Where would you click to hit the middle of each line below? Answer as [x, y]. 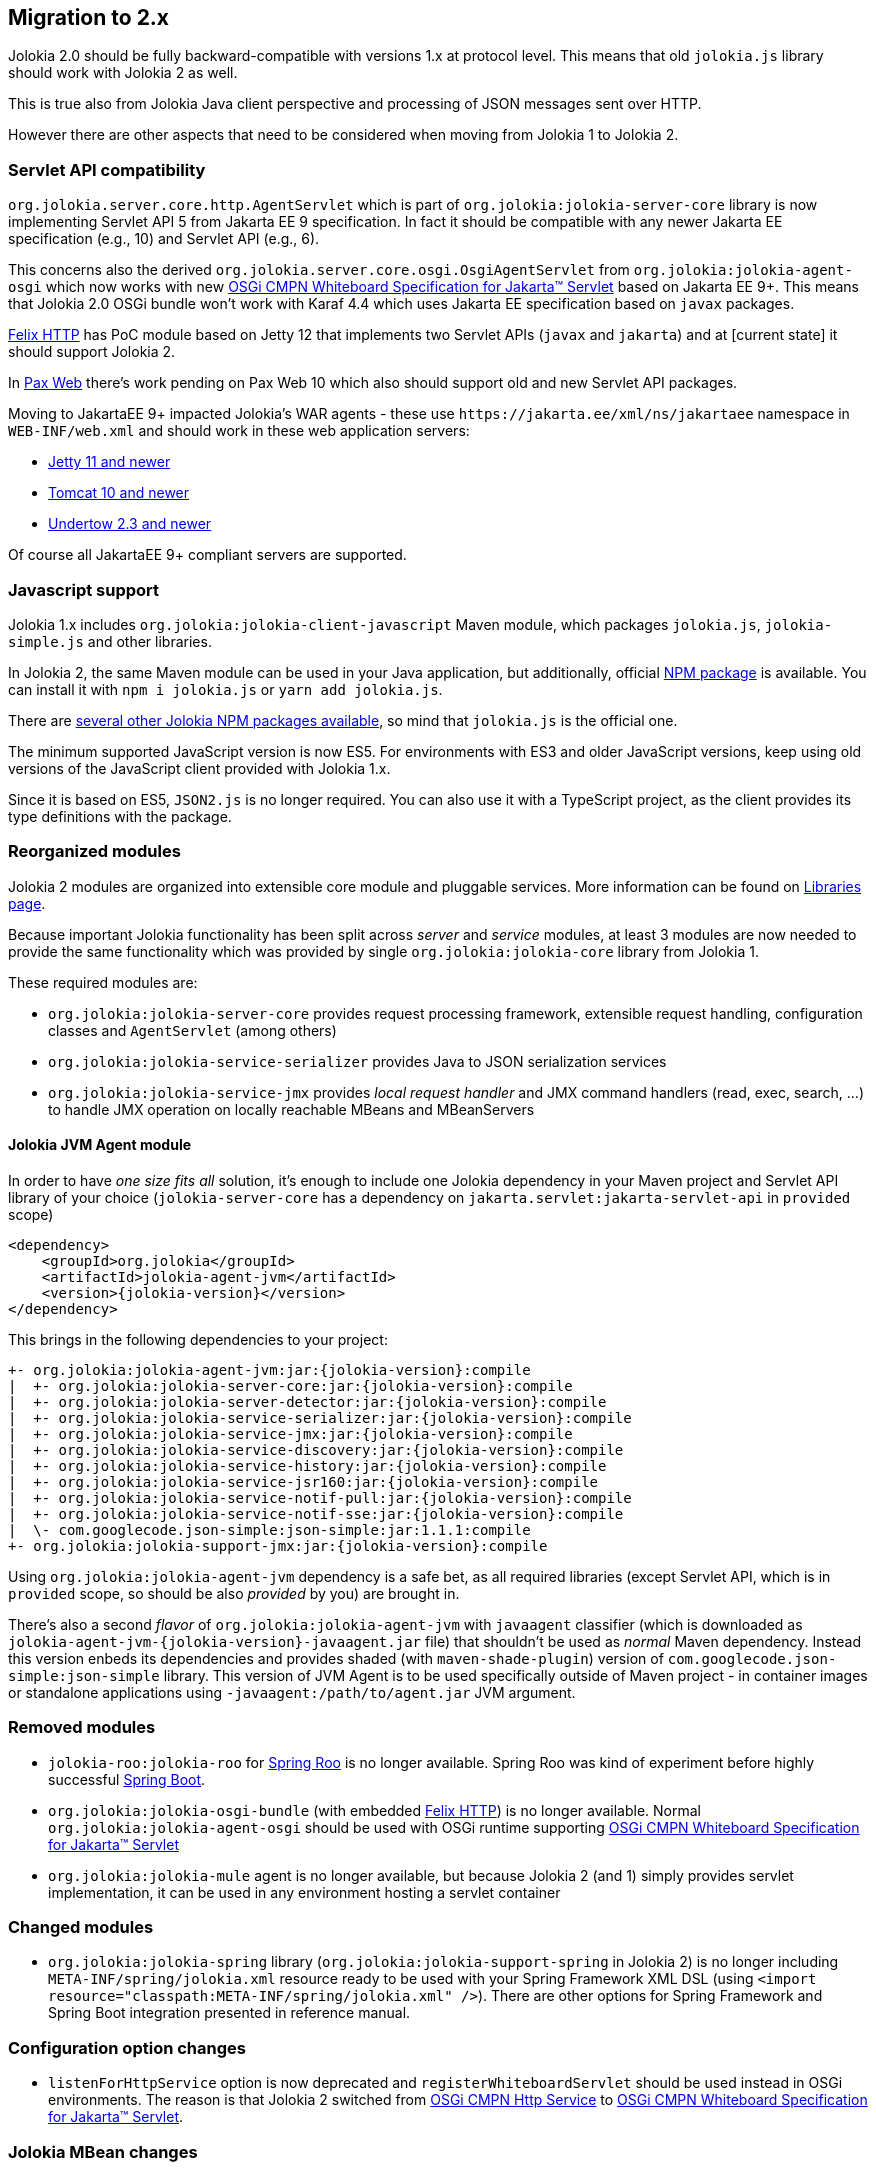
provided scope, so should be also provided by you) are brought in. [234, 1593]
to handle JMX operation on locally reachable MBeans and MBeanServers [291, 1109]
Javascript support [84, 589]
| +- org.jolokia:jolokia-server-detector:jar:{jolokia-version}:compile [307, 1401]
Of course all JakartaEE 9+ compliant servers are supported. [207, 555]
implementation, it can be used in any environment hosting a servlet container [304, 1892]
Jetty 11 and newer [109, 462]
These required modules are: [103, 982]
